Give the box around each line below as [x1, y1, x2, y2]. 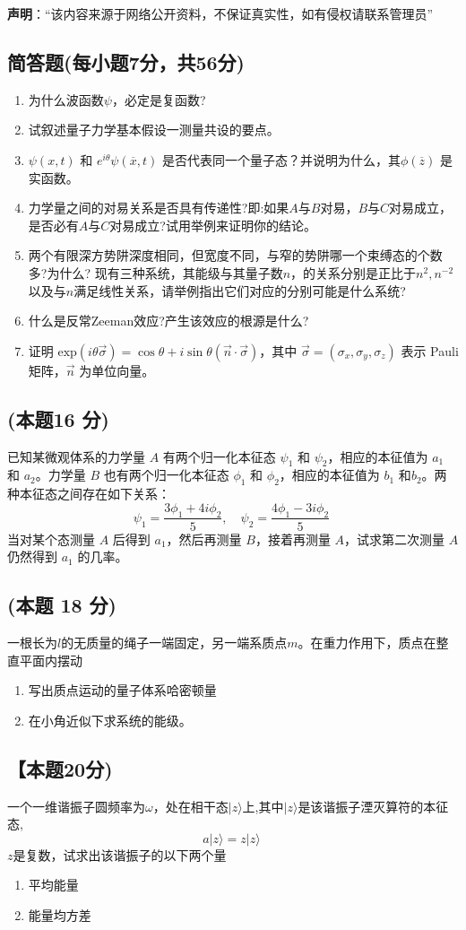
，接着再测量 [255, 529, 331, 548]
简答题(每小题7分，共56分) [7, 48, 245, 75]
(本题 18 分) [7, 591, 117, 619]
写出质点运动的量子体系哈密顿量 [28, 681, 217, 700]
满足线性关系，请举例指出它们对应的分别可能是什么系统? [73, 281, 406, 300]
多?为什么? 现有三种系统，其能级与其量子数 [28, 263, 283, 282]
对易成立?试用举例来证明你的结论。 [109, 215, 316, 234]
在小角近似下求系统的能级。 [28, 710, 192, 729]
